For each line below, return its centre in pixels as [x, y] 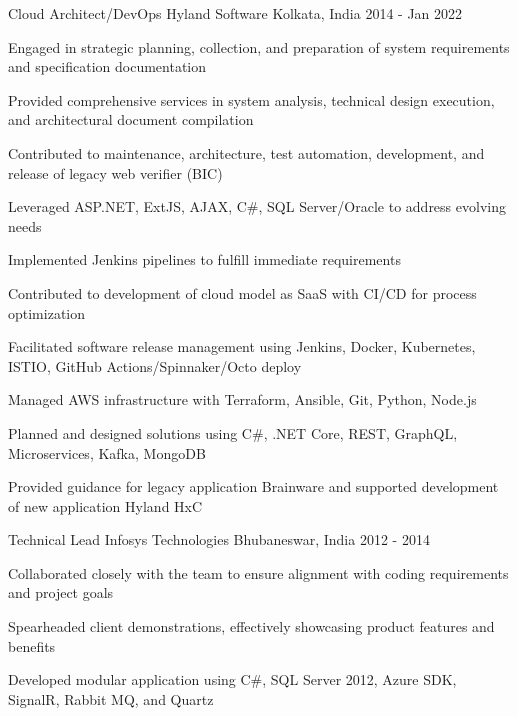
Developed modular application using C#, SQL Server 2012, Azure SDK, [232, 679]
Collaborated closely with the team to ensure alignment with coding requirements [258, 572]
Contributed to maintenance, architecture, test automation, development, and [246, 152]
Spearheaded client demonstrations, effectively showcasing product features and [251, 626]
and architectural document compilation [131, 119]
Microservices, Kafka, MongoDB [107, 452]
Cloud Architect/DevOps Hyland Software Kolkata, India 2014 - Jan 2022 [235, 13]
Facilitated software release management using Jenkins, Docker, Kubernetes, [242, 346]
